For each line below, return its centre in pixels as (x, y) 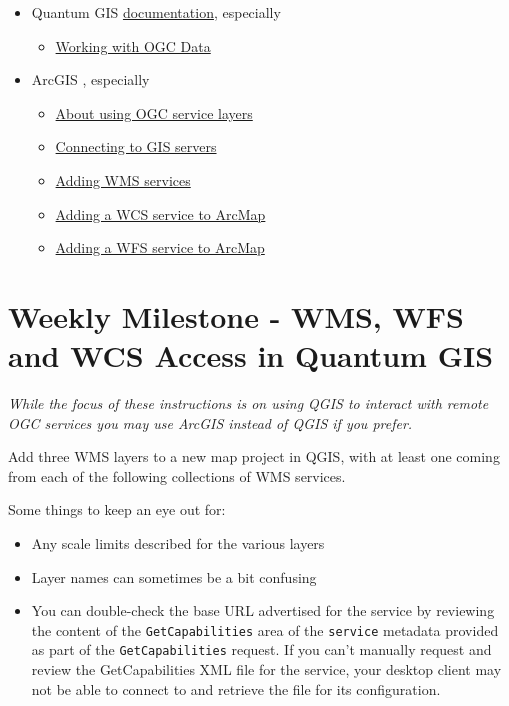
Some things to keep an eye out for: (117, 509)
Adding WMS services (123, 179)
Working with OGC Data (133, 45)
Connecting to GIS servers (136, 146)
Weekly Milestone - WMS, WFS (236, 315)
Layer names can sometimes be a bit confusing (174, 576)
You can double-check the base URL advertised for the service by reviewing (263, 610)
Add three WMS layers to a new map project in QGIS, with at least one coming (254, 456)
